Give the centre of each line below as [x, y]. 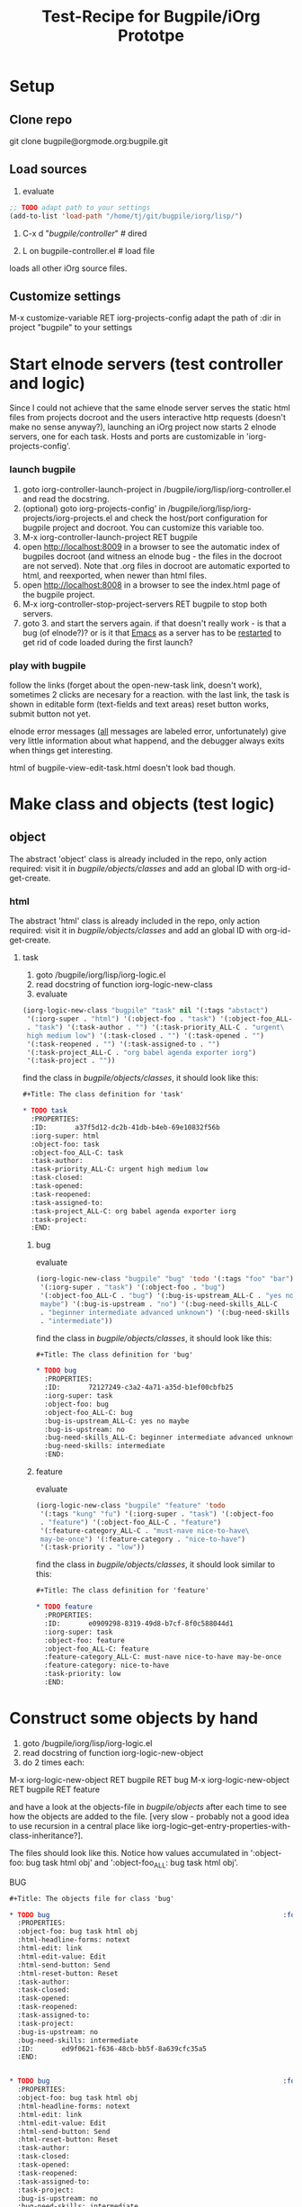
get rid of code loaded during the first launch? [107, 642]
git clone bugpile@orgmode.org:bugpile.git [89, 141]
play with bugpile [48, 665]
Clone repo [41, 119]
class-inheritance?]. [46, 1835]
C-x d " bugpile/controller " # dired [84, 233]
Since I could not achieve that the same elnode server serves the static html [150, 408]
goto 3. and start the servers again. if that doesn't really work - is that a [154, 623]
